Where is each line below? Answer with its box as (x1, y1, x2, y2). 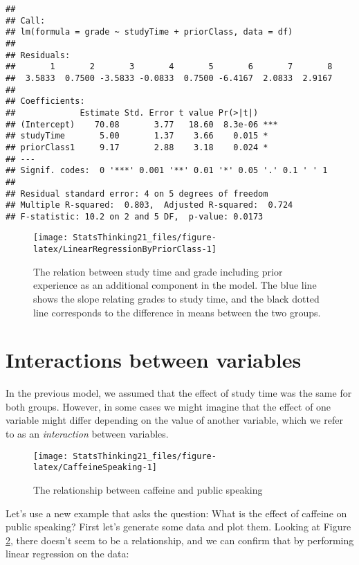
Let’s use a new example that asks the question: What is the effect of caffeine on (6, 505, 347, 520)
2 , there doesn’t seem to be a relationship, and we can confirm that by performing (6, 532, 354, 547)
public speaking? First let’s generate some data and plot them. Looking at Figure (6, 519, 351, 534)
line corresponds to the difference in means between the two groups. (33, 305, 321, 319)
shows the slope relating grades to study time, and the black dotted (33, 291, 320, 305)
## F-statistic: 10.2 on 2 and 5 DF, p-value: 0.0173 (6, 211, 264, 222)
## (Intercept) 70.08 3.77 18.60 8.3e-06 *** (6, 119, 278, 129)
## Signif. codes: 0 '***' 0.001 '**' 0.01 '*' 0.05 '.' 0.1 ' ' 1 (6, 165, 328, 176)
